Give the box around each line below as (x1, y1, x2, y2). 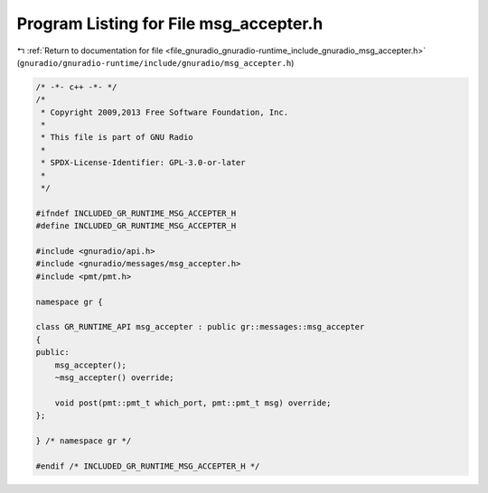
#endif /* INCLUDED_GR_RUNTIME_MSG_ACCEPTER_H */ (35, 460, 260, 471)
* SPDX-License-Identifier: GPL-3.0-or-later (41, 158, 246, 168)
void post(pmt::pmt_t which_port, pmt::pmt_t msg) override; (54, 397, 332, 408)
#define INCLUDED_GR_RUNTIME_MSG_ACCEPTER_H (35, 221, 237, 231)
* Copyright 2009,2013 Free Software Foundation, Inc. (41, 107, 289, 117)
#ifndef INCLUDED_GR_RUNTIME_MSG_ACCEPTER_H (35, 208, 237, 219)
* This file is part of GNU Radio (41, 132, 193, 143)
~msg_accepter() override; (54, 372, 175, 383)
